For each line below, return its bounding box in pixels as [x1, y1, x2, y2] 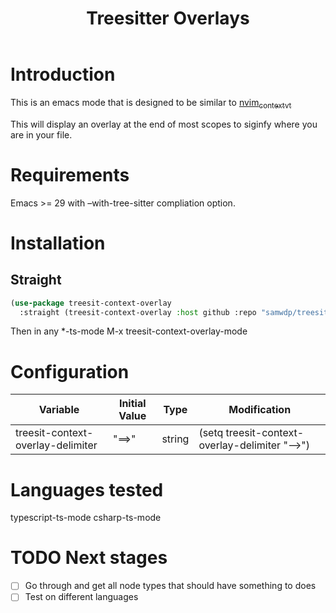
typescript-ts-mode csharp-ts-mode [10, 512, 162, 524]
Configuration [10, 360, 130, 383]
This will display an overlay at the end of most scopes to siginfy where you [10, 118, 318, 130]
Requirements [10, 163, 130, 186]
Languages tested [10, 478, 164, 501]
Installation [10, 232, 106, 254]
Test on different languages [24, 591, 139, 603]
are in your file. [10, 128, 73, 141]
